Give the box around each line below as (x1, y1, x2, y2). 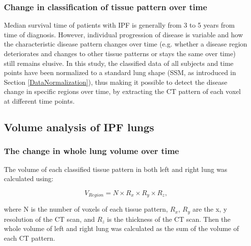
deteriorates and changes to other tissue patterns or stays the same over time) (4, 48, 236, 58)
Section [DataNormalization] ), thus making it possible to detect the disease (4, 77, 227, 87)
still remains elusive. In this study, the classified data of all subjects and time (4, 58, 234, 68)
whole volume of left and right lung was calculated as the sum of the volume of (4, 223, 239, 233)
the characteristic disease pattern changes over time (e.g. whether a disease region (4, 39, 248, 49)
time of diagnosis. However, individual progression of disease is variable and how (4, 29, 243, 39)
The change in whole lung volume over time (4, 145, 179, 157)
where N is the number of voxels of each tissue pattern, (4, 204, 168, 214)
